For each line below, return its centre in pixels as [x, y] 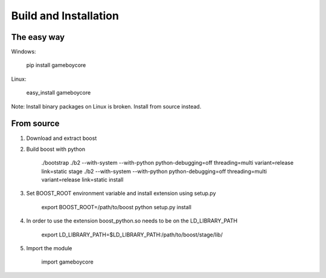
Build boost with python [56, 149]
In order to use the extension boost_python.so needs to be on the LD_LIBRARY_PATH [132, 221]
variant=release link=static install [82, 180]
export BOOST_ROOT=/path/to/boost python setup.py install [116, 207]
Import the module [49, 248]
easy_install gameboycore [59, 93]
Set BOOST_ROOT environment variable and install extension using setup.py [121, 194]
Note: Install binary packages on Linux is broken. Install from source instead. [106, 106]
